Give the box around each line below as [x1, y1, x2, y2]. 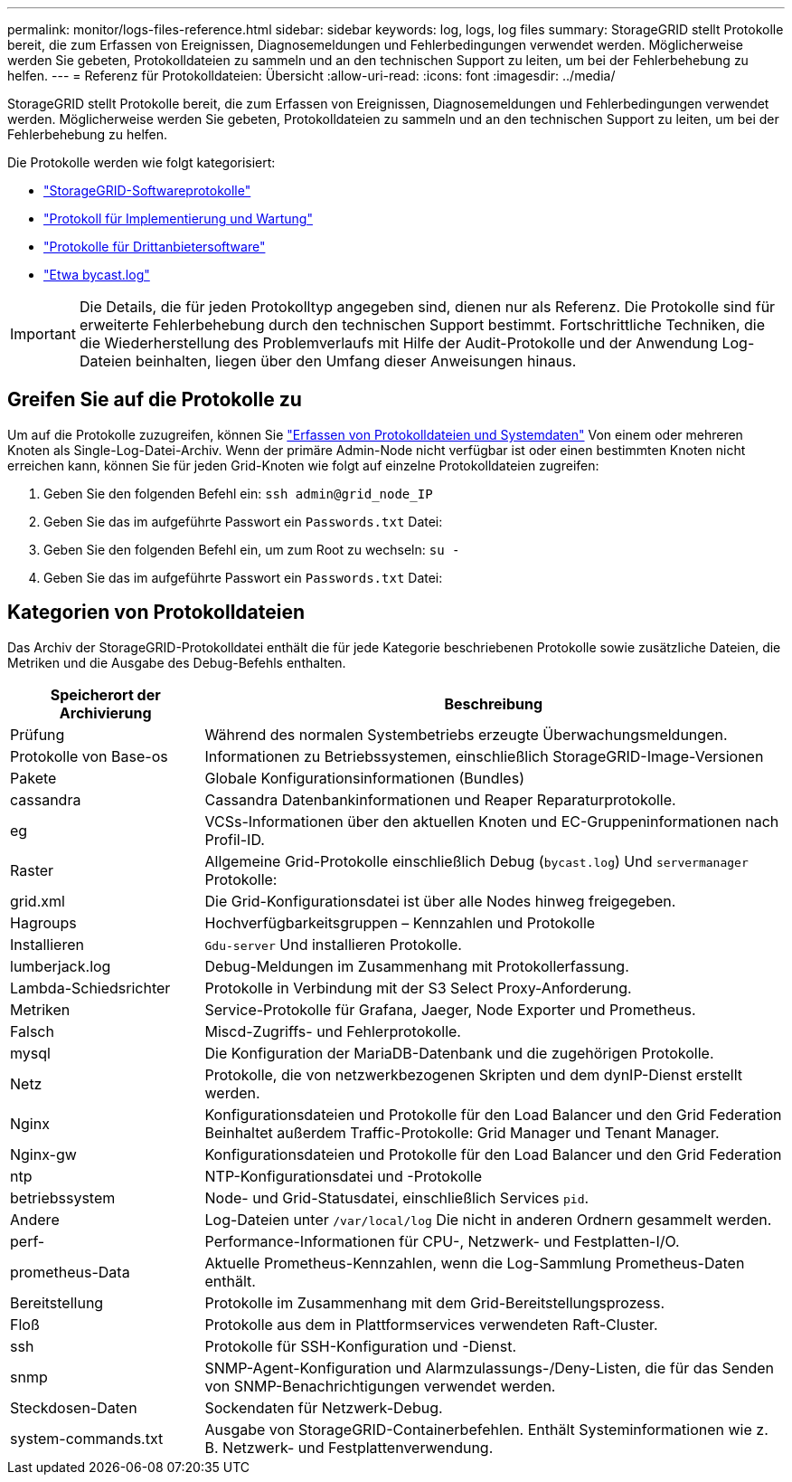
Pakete [10, 768, 57, 787]
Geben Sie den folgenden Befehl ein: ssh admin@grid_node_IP [43, 485, 433, 501]
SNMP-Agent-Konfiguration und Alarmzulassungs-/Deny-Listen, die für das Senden [204, 1358, 775, 1377]
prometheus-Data [10, 1262, 130, 1281]
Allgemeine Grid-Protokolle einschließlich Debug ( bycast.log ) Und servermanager [204, 851, 749, 870]
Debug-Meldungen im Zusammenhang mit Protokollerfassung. [204, 956, 629, 975]
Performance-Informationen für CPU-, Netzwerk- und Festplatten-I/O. [204, 1231, 680, 1250]
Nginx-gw [10, 1145, 77, 1164]
